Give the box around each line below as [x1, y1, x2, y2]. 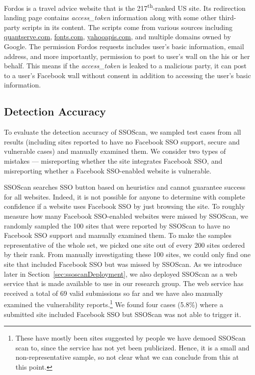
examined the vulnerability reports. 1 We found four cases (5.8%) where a [4, 298, 223, 309]
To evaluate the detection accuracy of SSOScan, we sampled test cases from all [4, 127, 241, 137]
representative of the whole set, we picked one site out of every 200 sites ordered [4, 239, 245, 250]
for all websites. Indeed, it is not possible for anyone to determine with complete [4, 191, 246, 202]
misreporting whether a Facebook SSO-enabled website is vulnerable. [4, 165, 211, 175]
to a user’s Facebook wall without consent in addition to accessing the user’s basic [4, 70, 251, 80]
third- [219, 12, 236, 23]
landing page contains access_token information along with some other [4, 12, 217, 23]
